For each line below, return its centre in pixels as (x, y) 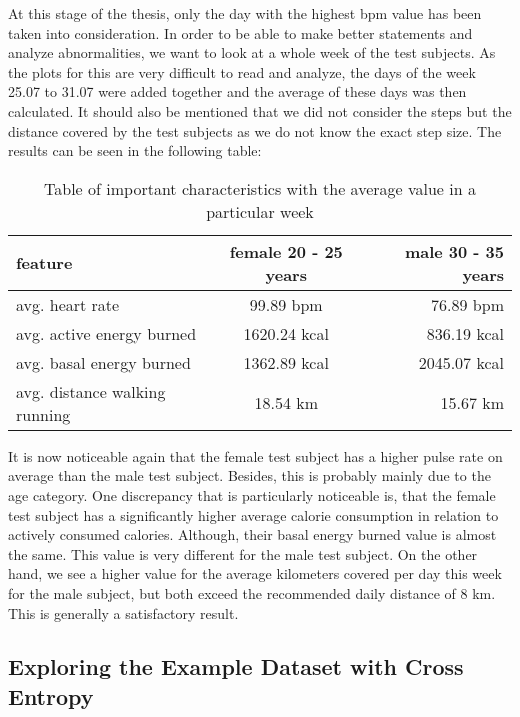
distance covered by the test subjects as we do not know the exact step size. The (255, 130)
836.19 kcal (465, 333)
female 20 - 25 (286, 251)
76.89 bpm (467, 304)
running (43, 414)
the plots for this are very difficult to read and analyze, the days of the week (242, 71)
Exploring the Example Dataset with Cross (236, 666)
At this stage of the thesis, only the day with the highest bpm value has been (245, 13)
